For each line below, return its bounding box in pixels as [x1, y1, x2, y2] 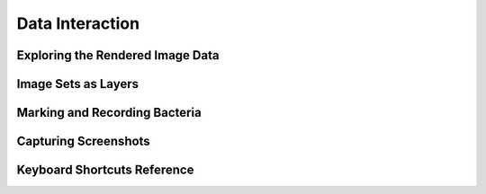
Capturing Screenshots [16, 134, 150, 149]
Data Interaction [16, 13, 139, 33]
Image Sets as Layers [16, 76, 139, 92]
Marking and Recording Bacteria [16, 105, 202, 120]
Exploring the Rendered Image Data [16, 48, 220, 63]
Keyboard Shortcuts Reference [16, 163, 194, 178]
